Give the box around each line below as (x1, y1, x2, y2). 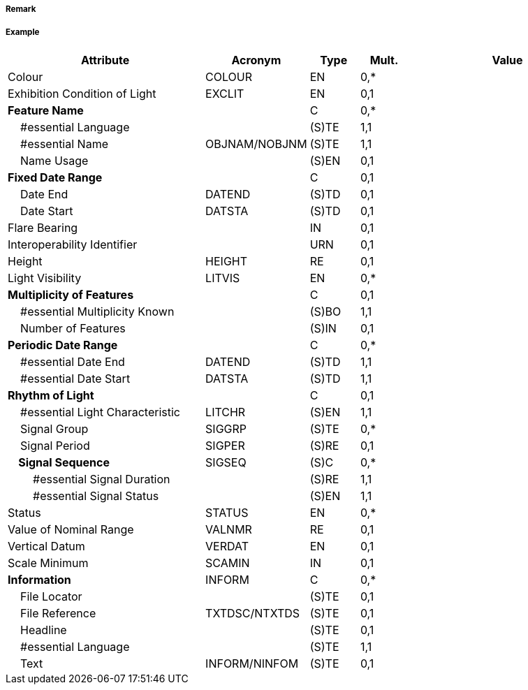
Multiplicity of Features (8, 287, 134, 302)
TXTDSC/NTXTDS (205, 605, 300, 620)
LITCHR (205, 404, 246, 419)
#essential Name (20, 136, 108, 151)
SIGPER (205, 438, 245, 453)
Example (6, 27, 40, 38)
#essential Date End (20, 354, 125, 369)
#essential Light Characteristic (20, 404, 180, 419)
